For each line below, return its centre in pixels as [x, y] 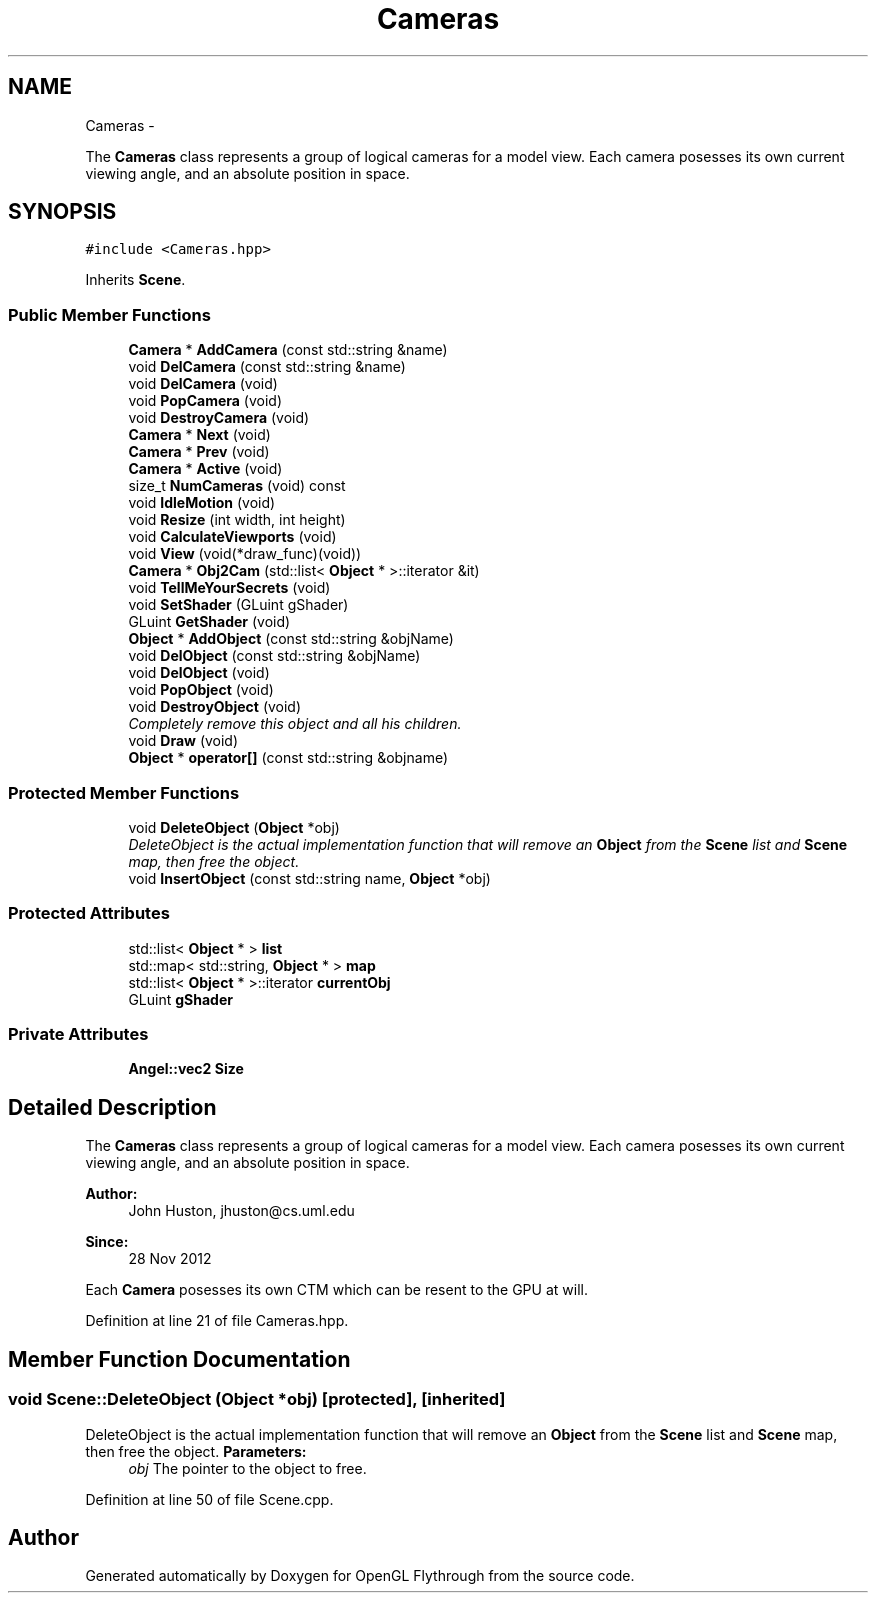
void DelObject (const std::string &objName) [274, 656]
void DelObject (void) [199, 673]
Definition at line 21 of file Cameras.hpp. [217, 1321]
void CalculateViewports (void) [232, 537]
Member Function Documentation [179, 1359]
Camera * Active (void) [205, 469]
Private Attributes [78, 1034]
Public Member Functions [109, 314]
